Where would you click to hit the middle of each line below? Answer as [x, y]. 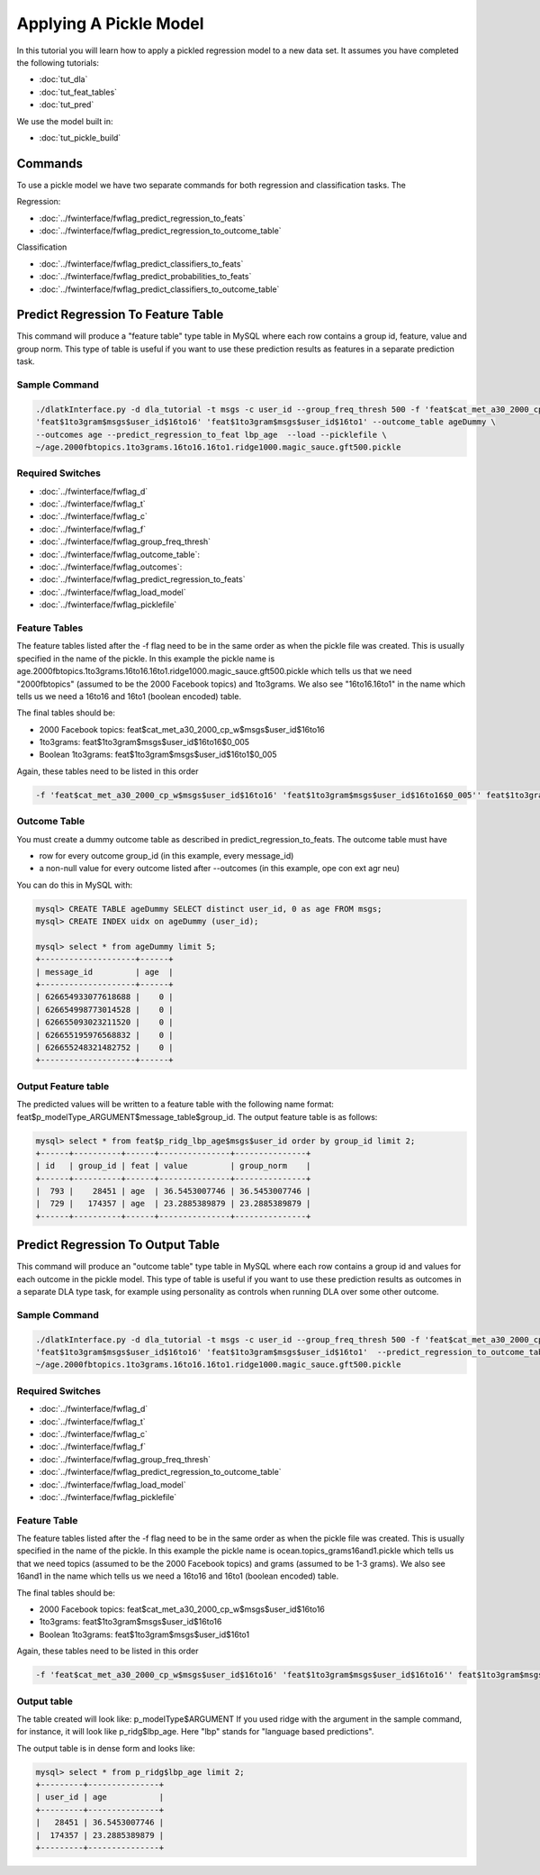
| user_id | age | [100, 1797]
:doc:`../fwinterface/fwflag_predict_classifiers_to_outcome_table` [159, 289]
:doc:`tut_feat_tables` [78, 92]
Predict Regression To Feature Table [120, 315]
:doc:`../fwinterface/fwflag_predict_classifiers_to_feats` [141, 264]
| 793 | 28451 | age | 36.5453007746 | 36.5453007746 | [173, 1191]
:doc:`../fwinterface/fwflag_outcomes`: [111, 567]
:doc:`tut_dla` [63, 79]
